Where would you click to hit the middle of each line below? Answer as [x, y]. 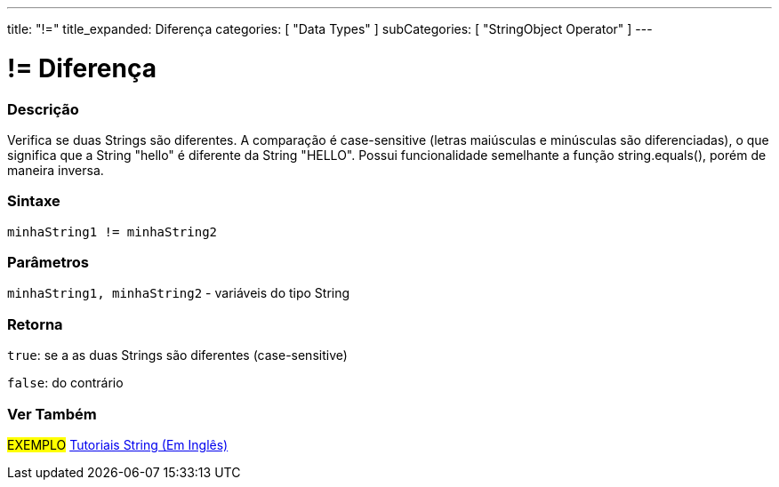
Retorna [35, 324]
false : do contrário [65, 383]
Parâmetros [48, 262]
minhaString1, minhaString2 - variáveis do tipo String [179, 293]
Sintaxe [34, 201]
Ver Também [52, 414]
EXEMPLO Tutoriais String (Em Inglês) [118, 444]
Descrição [43, 109]
